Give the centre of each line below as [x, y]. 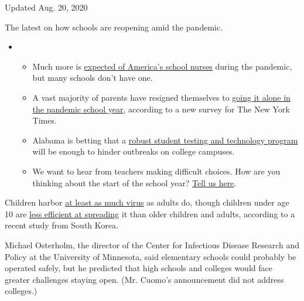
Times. [45, 120]
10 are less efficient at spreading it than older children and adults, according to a [150, 213]
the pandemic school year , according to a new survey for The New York [161, 109]
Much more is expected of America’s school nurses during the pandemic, [162, 66]
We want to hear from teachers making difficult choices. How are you [156, 171]
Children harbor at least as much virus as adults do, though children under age [147, 202]
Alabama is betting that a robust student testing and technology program [165, 140]
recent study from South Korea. [62, 225]
